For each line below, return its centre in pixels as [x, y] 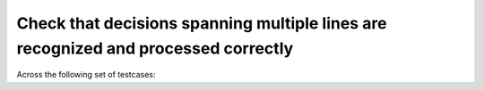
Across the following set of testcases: [86, 75]
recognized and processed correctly [155, 48]
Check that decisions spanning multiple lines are [202, 23]
